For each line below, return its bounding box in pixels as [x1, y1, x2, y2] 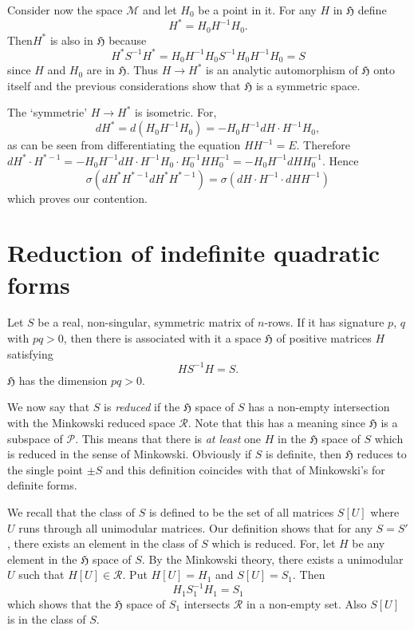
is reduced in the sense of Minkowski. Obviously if [7, 446, 252, 462]
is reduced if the [104, 398, 180, 415]
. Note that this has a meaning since [187, 414, 365, 430]
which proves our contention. [7, 189, 148, 206]
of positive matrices [276, 330, 372, 347]
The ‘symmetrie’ [7, 104, 88, 121]
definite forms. [7, 477, 77, 493]
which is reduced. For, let [211, 535, 336, 552]
